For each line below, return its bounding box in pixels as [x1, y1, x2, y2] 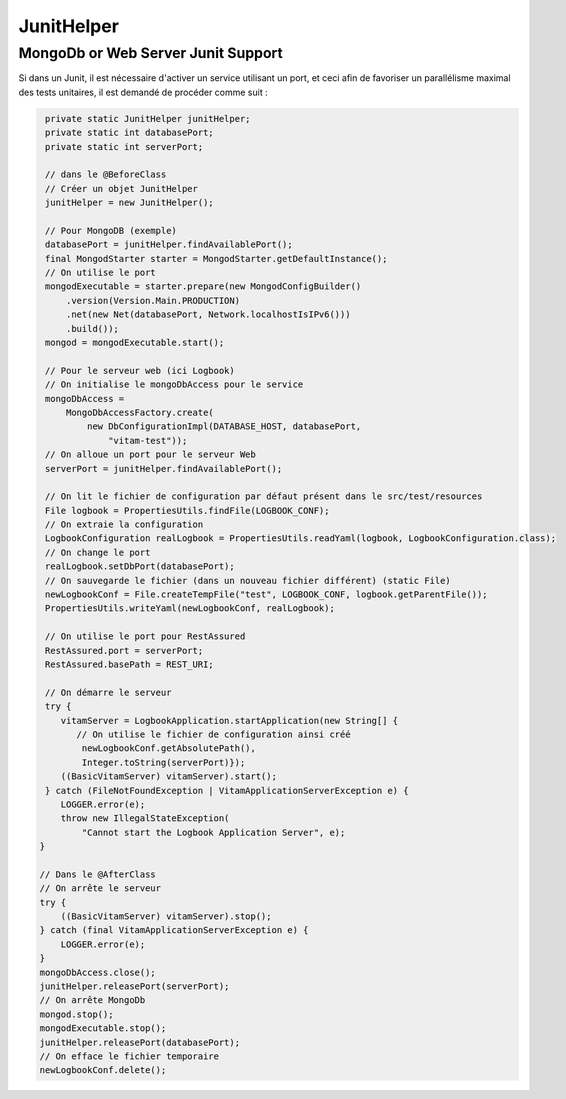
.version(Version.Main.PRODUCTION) [65, 295, 240, 306]
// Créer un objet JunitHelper [45, 183, 199, 194]
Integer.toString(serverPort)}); [81, 756, 246, 768]
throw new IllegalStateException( [60, 813, 230, 824]
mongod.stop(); [39, 1008, 114, 1020]
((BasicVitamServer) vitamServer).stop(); [60, 911, 272, 922]
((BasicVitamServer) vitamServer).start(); [60, 771, 277, 782]
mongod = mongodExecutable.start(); [45, 337, 225, 349]
